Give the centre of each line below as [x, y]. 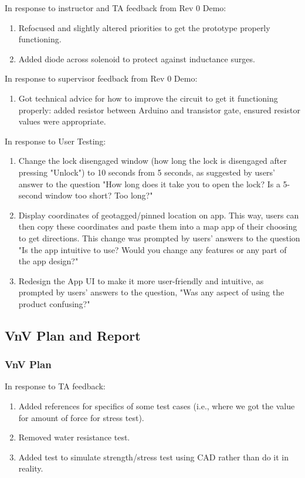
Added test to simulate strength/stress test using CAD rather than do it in [154, 457]
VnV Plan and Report [73, 335]
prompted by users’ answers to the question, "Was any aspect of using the [151, 292]
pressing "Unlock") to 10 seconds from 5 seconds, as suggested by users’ [147, 172]
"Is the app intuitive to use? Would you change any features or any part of [152, 249]
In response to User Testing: [55, 141]
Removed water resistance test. [74, 437]
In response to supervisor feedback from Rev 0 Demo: [101, 78]
